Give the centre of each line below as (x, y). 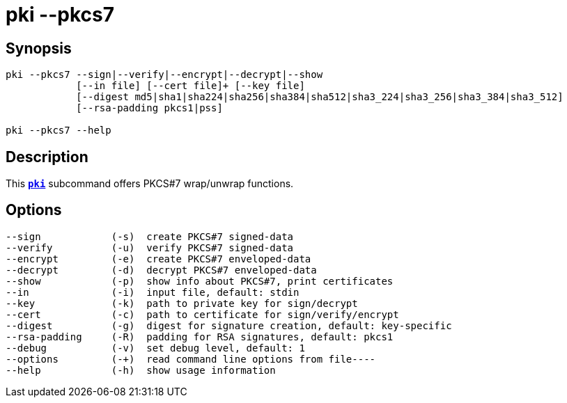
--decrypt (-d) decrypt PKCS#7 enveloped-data (161, 270)
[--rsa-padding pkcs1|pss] (149, 108)
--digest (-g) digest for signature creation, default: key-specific (229, 325)
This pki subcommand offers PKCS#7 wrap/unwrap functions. (150, 184)
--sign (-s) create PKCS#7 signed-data (150, 236)
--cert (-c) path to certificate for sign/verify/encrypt (202, 314)
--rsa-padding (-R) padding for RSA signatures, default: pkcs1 (200, 337)
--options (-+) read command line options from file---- (191, 359)
